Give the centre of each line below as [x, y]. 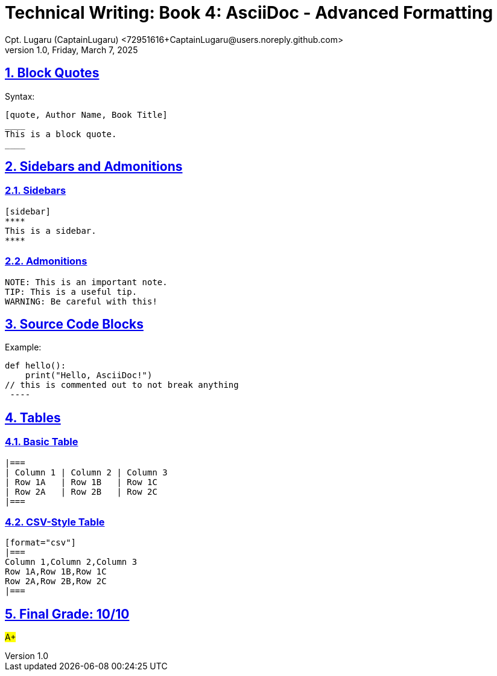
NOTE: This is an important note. [86, 282]
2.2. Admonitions [46, 261]
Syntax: [20, 96]
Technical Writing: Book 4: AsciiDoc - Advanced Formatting [249, 13]
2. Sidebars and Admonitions [94, 167]
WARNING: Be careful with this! [81, 301]
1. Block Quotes [52, 73]
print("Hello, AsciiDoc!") [89, 375]
